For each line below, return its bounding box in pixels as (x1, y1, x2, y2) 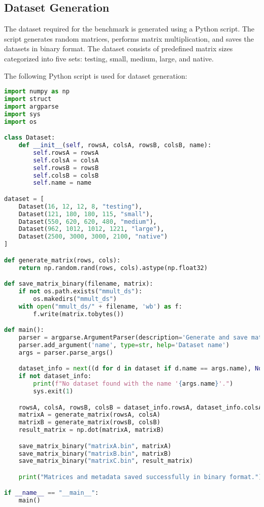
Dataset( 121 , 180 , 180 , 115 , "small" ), (18, 210, 153, 218)
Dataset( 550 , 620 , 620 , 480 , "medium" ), (18, 218, 157, 225)
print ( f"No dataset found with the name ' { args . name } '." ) (33, 380, 234, 388)
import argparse (4, 103, 59, 110)
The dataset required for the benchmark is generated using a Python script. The (4, 23, 255, 34)
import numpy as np (4, 88, 70, 95)
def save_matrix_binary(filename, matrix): (4, 280, 153, 288)
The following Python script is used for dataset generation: (4, 70, 187, 81)
